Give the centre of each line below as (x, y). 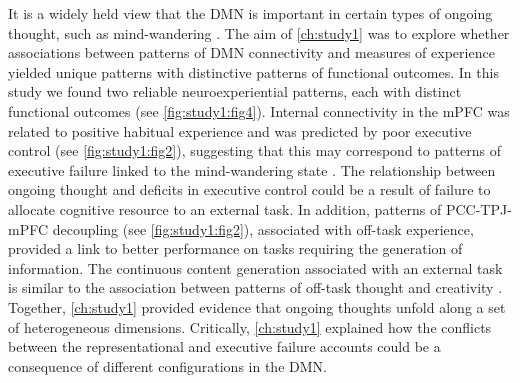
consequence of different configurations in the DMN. (167, 365)
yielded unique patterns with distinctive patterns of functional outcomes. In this (253, 71)
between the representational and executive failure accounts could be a (224, 346)
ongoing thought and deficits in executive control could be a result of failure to (249, 189)
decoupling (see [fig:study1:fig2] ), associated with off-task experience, (263, 228)
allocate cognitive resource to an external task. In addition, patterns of (225, 208)
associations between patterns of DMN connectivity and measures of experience (251, 52)
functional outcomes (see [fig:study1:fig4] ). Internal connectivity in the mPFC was (259, 110)
